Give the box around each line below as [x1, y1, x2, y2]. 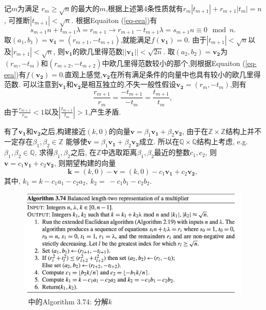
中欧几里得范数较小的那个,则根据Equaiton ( [102, 57, 246, 68]
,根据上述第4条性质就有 [105, 3, 183, 13]
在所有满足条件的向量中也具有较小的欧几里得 [110, 69, 261, 79]
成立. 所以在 [139, 136, 180, 147]
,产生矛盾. [88, 106, 121, 117]
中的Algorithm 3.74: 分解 [28, 296, 108, 307]
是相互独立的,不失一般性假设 [81, 79, 176, 90]
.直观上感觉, [62, 69, 103, 79]
